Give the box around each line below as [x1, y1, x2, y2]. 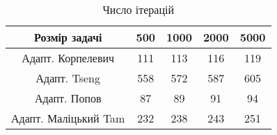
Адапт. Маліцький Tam [11, 110, 125, 126]
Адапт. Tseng [35, 70, 100, 86]
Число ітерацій [102, 1, 175, 17]
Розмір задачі [34, 29, 102, 45]
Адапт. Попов [34, 90, 102, 106]
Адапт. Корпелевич [22, 50, 115, 66]
